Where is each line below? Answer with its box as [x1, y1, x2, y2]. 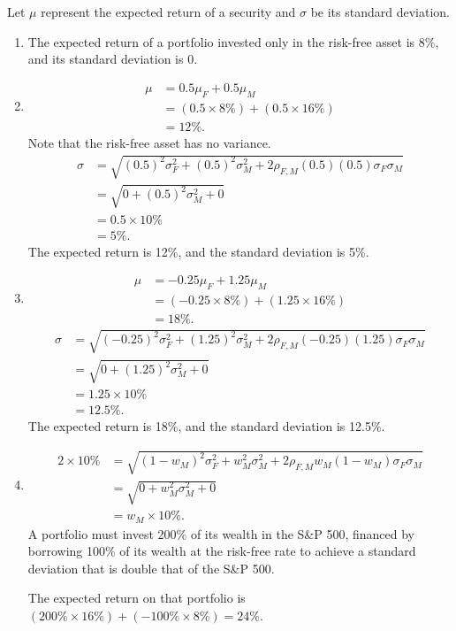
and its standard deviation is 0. [27, 50, 198, 68]
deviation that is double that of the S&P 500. [27, 558, 275, 577]
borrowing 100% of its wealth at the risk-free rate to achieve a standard [27, 542, 416, 560]
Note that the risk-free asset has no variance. [27, 133, 271, 151]
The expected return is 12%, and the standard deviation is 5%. [27, 242, 369, 260]
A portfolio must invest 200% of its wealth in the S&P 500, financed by [27, 524, 414, 543]
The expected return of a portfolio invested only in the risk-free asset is [27, 32, 415, 50]
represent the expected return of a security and [41, 3, 296, 21]
